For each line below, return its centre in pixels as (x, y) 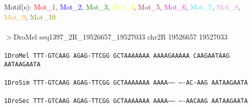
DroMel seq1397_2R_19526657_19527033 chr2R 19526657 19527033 (120, 36)
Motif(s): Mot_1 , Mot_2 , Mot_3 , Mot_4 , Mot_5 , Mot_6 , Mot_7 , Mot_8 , (122, 7)
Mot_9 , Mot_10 (30, 16)
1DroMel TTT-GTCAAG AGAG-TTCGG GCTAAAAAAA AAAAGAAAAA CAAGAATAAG (117, 56)
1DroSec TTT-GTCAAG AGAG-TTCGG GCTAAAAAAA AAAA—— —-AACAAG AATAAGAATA (126, 101)
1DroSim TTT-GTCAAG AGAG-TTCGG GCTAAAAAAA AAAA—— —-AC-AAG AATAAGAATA (126, 82)
